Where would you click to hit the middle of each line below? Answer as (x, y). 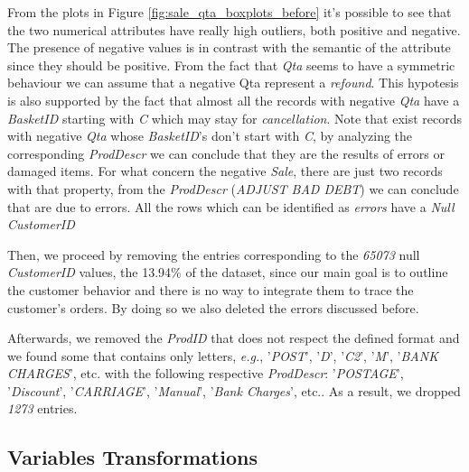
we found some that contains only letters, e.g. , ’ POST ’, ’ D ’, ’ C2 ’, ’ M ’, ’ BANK (223, 355)
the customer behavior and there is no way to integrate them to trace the (211, 289)
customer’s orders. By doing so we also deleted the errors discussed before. (213, 307)
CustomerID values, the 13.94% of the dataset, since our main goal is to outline (228, 272)
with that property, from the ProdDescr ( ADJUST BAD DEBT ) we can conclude (233, 188)
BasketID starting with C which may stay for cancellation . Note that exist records (235, 118)
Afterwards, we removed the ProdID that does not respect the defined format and (234, 338)
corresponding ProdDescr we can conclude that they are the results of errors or (226, 153)
